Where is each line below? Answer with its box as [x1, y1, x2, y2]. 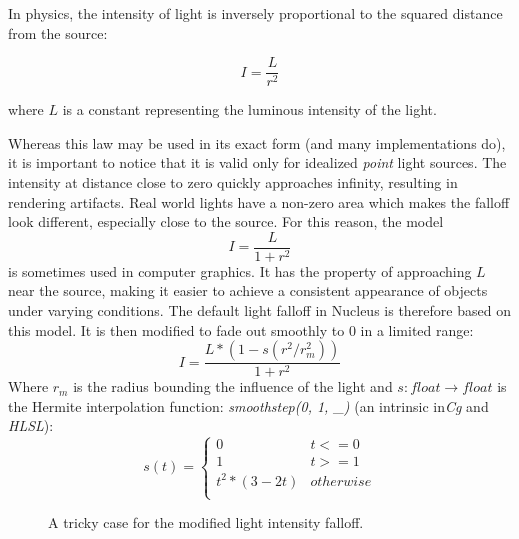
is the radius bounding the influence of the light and [73, 376, 393, 397]
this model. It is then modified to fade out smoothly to [8, 319, 345, 340]
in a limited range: [360, 319, 474, 340]
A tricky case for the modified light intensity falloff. [48, 512, 364, 533]
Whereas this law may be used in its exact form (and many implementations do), [8, 132, 506, 153]
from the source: [8, 22, 108, 43]
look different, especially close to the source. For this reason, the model [8, 211, 444, 232]
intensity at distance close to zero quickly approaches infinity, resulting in [8, 172, 458, 193]
